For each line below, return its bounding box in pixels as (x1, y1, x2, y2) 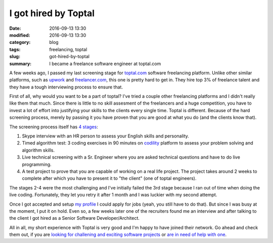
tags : (9, 46, 21, 53)
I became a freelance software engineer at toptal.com (49, 61, 161, 67)
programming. (22, 161, 52, 167)
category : (9, 39, 31, 45)
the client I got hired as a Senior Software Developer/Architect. (9, 215, 140, 221)
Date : (9, 25, 21, 31)
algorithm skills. (22, 147, 55, 153)
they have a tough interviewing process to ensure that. (9, 84, 123, 90)
